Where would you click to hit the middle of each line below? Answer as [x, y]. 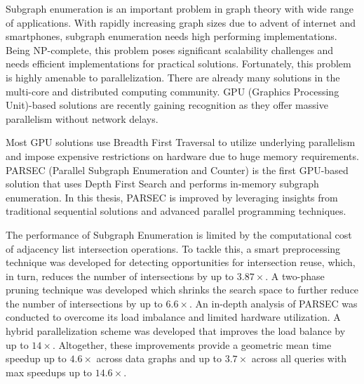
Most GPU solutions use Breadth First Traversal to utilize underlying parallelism [181, 142]
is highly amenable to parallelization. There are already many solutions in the [173, 77]
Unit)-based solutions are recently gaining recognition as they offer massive [167, 105]
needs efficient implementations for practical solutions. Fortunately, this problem [178, 64]
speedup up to [36, 358]
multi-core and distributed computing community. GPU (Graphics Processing [173, 91]
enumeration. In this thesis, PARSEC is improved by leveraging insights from [172, 197]
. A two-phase [295, 276]
